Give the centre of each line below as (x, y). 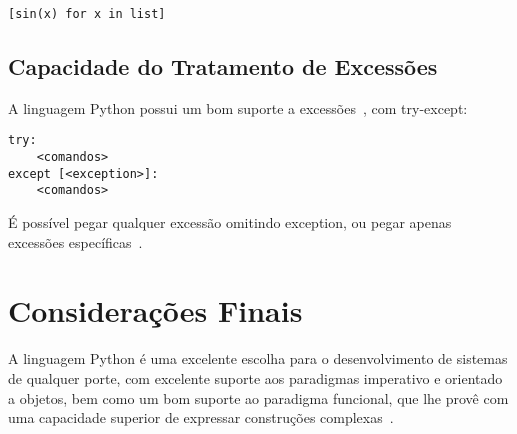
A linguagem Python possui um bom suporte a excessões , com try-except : (238, 107)
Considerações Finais (155, 310)
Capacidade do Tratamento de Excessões (223, 66)
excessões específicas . (75, 241)
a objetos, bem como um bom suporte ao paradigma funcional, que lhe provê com (258, 397)
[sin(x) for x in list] (87, 14)
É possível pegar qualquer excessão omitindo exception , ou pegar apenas (230, 222)
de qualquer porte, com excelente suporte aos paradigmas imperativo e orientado (255, 377)
